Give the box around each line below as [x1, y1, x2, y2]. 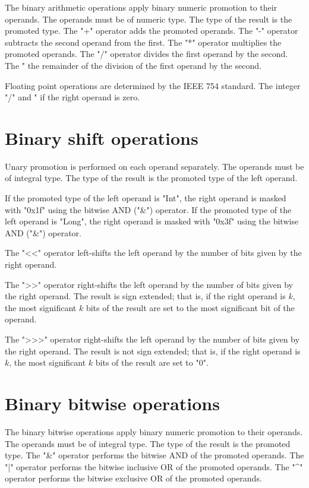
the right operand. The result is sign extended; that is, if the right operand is [5, 290, 286, 302]
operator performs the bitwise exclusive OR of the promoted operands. [5, 472, 262, 484]
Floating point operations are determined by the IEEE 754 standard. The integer [5, 79, 301, 91]
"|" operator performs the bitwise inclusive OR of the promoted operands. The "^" [5, 460, 303, 473]
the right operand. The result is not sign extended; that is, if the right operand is [5, 344, 301, 357]
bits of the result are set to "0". [95, 356, 209, 369]
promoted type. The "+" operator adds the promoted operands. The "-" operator [5, 24, 298, 37]
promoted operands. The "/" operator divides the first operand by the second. [5, 47, 288, 60]
